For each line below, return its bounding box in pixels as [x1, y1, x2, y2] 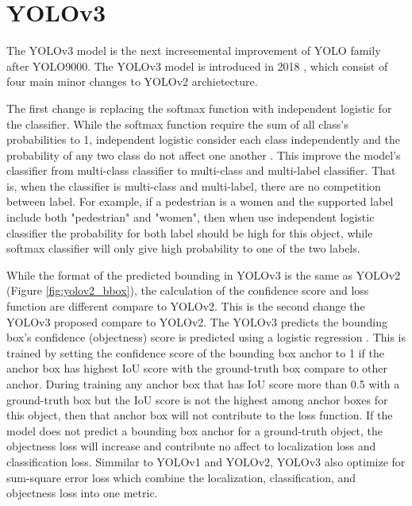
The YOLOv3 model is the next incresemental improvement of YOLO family [6, 42, 381, 59]
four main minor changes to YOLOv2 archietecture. [6, 73, 258, 90]
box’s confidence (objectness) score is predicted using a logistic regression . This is [6, 329, 406, 346]
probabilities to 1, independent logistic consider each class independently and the [6, 131, 400, 148]
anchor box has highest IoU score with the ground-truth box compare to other [6, 360, 387, 377]
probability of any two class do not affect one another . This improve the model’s [6, 146, 401, 163]
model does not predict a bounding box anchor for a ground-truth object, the [6, 422, 383, 438]
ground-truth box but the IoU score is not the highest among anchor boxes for [6, 391, 388, 408]
